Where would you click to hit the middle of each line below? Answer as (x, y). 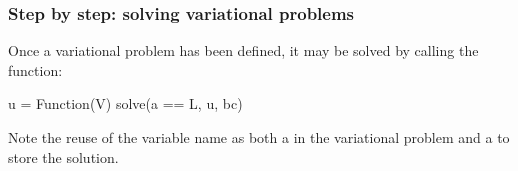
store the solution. (63, 156)
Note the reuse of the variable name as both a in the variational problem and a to (259, 137)
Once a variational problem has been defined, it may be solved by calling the (243, 50)
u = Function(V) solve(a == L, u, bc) (125, 103)
